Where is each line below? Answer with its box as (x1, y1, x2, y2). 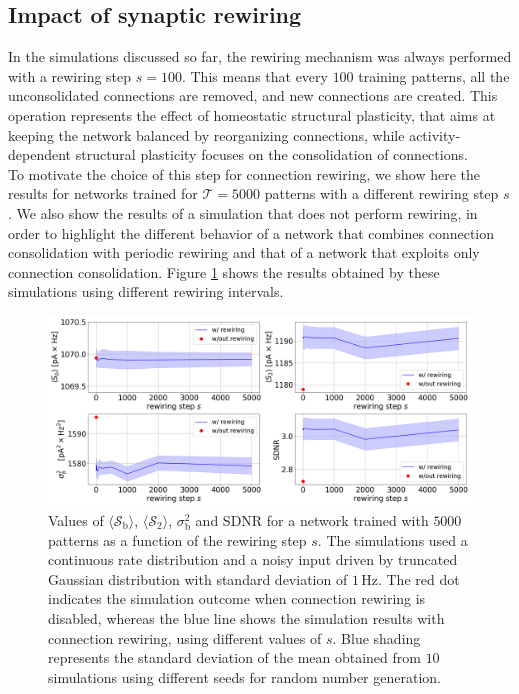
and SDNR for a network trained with (195, 509, 429, 530)
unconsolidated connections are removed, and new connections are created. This (8, 85, 498, 106)
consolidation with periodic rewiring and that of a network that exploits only (8, 242, 480, 263)
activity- (409, 124, 461, 145)
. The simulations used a (317, 529, 468, 550)
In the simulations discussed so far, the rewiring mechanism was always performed (8, 46, 512, 67)
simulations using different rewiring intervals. (8, 281, 284, 302)
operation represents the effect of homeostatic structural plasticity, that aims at (8, 104, 496, 125)
